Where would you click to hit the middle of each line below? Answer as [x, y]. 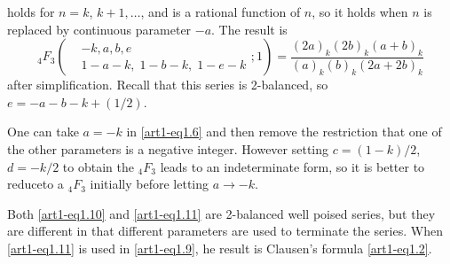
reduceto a [36, 184]
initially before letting [149, 184]
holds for [31, 12]
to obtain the [98, 166]
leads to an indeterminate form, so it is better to [292, 166]
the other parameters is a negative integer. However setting [168, 148]
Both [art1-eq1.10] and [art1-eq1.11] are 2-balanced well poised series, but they [221, 213]
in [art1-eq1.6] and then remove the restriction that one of [284, 132]
